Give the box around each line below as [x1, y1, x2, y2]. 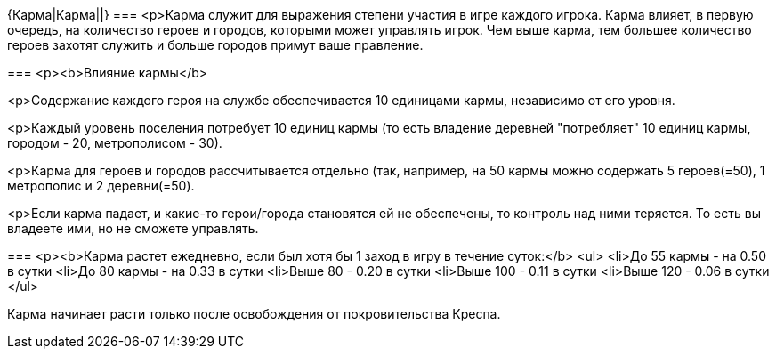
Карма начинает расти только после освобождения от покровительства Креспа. [7, 306, 501, 321]
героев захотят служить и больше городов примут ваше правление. [7, 37, 424, 53]
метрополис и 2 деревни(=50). [7, 178, 195, 193]
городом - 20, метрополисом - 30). [7, 135, 222, 150]
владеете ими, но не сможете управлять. [7, 221, 259, 236]
